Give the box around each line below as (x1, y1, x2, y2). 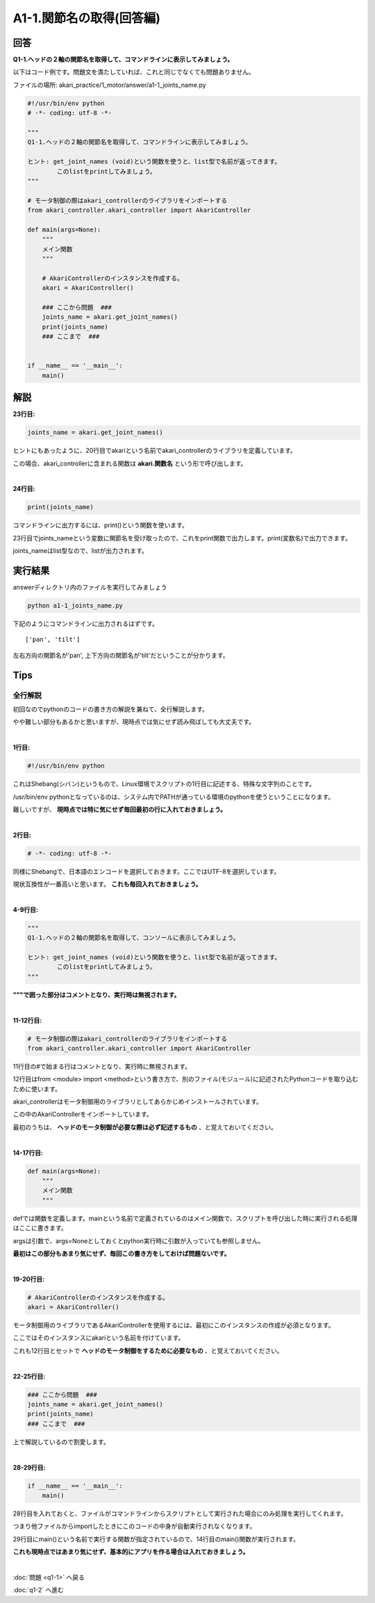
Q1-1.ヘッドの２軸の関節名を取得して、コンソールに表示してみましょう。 (27, 934, 240, 942)
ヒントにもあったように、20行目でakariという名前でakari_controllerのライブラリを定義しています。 (12, 447, 297, 455)
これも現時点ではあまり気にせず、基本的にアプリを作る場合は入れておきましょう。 (12, 1547, 249, 1556)
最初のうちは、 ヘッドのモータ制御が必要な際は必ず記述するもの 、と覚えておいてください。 (12, 1122, 277, 1131)
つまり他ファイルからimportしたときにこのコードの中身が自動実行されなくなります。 (12, 1522, 256, 1531)
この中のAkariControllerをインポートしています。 (12, 1110, 153, 1118)
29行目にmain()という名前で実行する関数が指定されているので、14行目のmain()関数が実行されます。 (12, 1535, 300, 1543)
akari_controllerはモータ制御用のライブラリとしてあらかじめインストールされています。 (12, 1097, 263, 1106)
